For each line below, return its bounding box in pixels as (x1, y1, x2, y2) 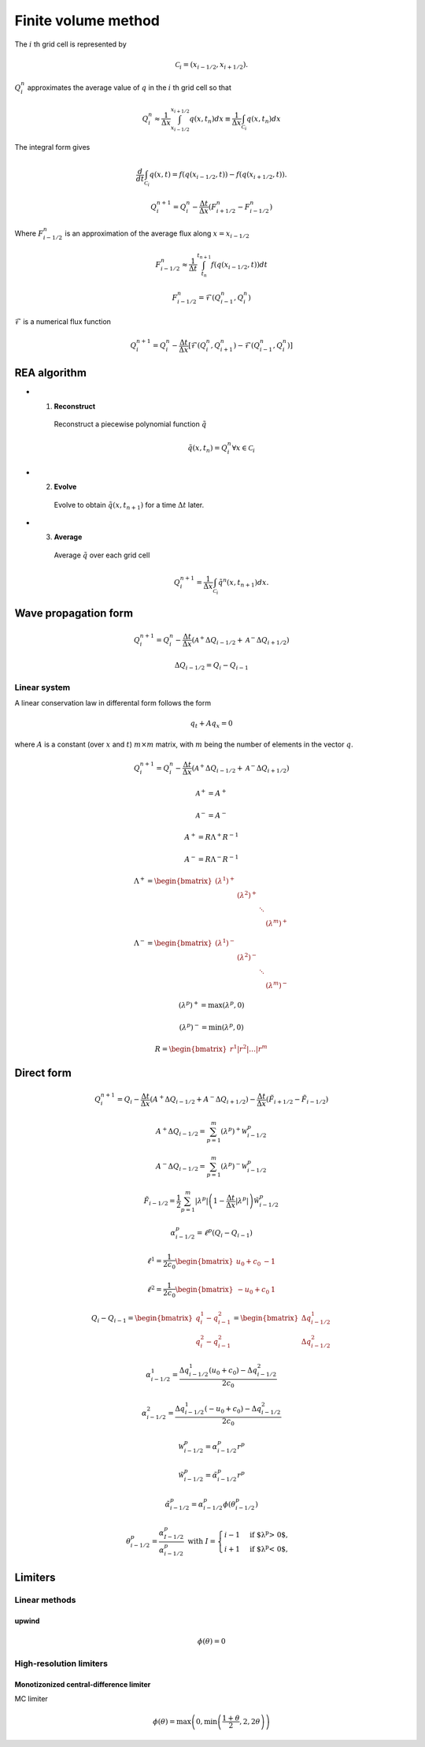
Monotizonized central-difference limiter (14, 1679, 151, 1689)
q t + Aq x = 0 (190, 719, 234, 730)
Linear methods (14, 1595, 76, 1606)
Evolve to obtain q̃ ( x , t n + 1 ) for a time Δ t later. (54, 500, 205, 512)
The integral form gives (14, 142, 91, 151)
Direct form (14, 1067, 72, 1080)
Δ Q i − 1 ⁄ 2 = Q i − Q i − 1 (174, 661, 249, 672)
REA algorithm (14, 367, 87, 380)
